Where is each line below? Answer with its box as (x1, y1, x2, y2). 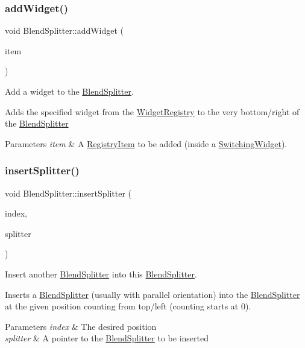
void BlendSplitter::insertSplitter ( (5, 186, 132, 199)
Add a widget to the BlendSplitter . (5, 85, 134, 97)
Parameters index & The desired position (5, 320, 157, 332)
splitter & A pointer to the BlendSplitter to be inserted (5, 332, 209, 344)
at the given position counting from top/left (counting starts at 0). (5, 300, 251, 312)
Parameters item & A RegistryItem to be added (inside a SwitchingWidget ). (5, 137, 288, 150)
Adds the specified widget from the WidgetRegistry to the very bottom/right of (5, 105, 300, 118)
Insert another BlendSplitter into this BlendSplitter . (5, 267, 197, 280)
